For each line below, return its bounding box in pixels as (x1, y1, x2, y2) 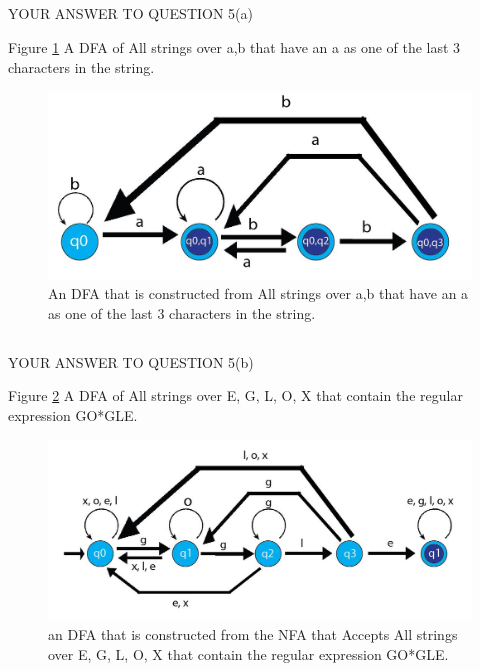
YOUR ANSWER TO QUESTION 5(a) (8, 3, 254, 24)
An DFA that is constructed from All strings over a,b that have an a (48, 283, 469, 304)
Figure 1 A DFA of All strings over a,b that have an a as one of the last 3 (8, 36, 461, 57)
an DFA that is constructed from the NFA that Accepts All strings (48, 624, 458, 645)
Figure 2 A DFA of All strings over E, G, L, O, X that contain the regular (8, 385, 463, 406)
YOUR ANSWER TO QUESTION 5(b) (8, 351, 254, 372)
